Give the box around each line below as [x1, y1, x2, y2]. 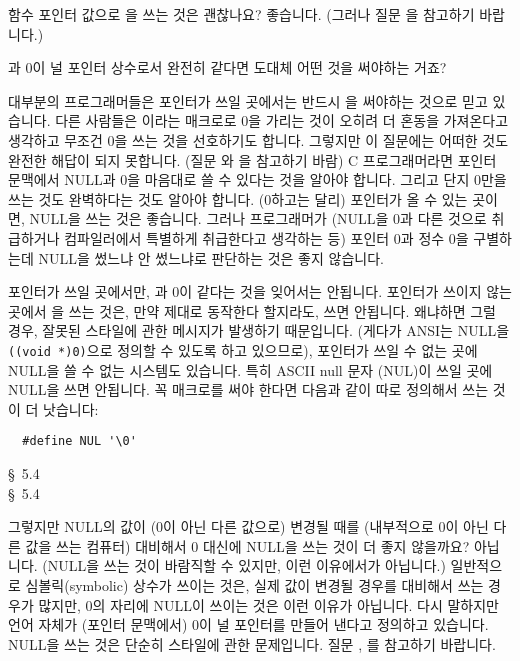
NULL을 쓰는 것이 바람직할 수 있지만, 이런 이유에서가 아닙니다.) [47, 555, 446, 576]
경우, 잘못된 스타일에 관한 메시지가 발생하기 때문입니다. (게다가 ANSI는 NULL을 [8, 320, 510, 341]
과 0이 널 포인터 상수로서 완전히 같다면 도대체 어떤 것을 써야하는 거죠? [8, 57, 447, 78]
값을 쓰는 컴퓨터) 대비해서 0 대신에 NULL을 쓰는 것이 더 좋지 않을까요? [25, 535, 470, 556]
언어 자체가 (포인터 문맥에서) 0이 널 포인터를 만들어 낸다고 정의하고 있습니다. [8, 614, 489, 635]
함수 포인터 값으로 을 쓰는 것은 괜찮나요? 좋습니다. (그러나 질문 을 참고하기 [8, 4, 475, 24]
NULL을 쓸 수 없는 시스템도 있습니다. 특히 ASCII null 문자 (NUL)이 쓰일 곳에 [8, 359, 493, 380]
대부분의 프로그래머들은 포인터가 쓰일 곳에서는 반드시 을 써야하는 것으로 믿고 [8, 90, 488, 111]
